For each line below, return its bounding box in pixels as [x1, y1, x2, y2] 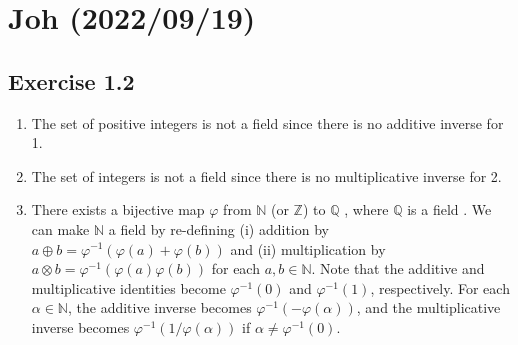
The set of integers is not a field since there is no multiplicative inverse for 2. [31, 165, 502, 186]
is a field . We [407, 199, 492, 220]
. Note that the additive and [311, 258, 485, 279]
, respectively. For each [370, 277, 510, 298]
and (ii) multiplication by [230, 238, 386, 259]
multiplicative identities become [31, 277, 226, 298]
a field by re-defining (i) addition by [108, 218, 329, 239]
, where [344, 199, 389, 220]
